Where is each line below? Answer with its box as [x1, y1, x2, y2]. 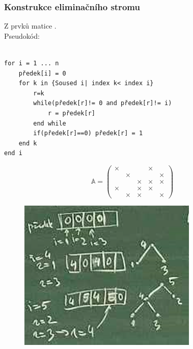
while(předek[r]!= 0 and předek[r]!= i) [33, 99, 172, 107]
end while [33, 119, 66, 127]
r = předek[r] [47, 109, 95, 117]
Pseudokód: [4, 30, 40, 41]
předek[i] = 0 [18, 69, 66, 77]
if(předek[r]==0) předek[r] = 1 [33, 130, 143, 137]
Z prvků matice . [4, 20, 57, 31]
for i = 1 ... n [4, 60, 59, 67]
